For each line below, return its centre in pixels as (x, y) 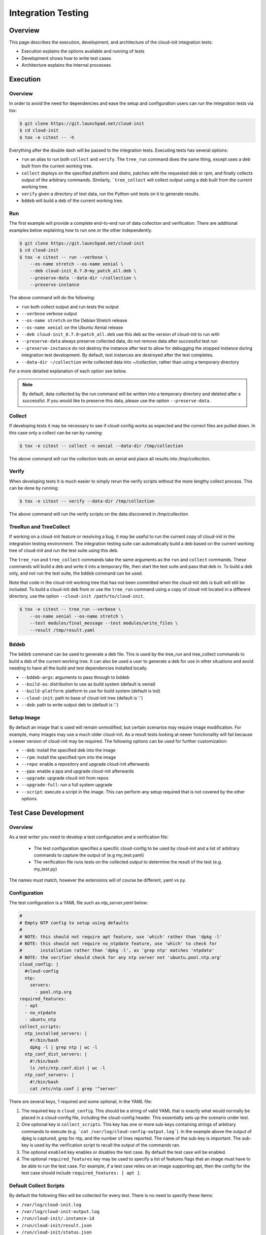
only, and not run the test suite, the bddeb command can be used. (76, 574)
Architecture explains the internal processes (66, 65)
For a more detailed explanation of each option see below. (68, 371)
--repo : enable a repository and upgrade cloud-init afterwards (85, 764)
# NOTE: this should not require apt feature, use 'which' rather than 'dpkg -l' (121, 937)
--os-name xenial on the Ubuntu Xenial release (72, 327)
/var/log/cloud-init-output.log (60, 1211)
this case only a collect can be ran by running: (56, 433)
